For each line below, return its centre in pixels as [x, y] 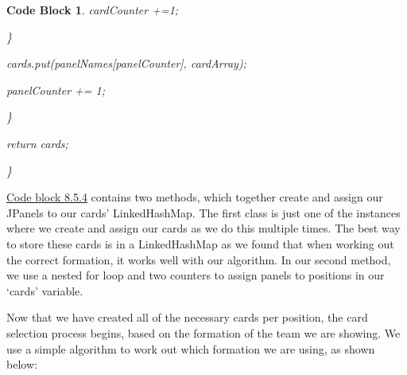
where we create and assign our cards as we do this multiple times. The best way [203, 228]
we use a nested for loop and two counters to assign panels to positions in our [196, 275]
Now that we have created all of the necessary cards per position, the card [187, 317]
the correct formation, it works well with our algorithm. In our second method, [199, 259]
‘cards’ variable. [45, 290]
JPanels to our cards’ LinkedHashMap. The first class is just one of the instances [203, 212]
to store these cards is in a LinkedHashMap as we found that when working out [200, 243]
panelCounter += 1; [56, 90]
